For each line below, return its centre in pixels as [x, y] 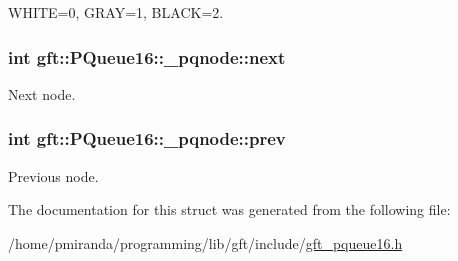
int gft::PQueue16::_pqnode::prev [147, 138]
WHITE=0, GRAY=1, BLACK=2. [116, 12]
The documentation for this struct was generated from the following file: [229, 209]
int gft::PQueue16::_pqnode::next [147, 56]
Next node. [42, 93]
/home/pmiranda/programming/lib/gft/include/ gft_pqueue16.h [205, 242]
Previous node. [53, 175]
